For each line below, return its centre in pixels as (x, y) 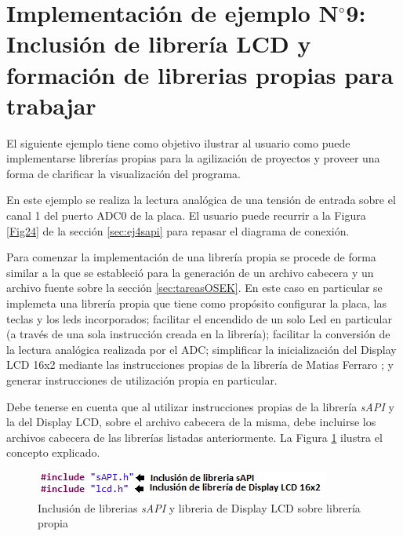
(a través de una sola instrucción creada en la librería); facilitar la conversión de (198, 334)
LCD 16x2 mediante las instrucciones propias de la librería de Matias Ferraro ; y (200, 365)
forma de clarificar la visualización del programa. (123, 173)
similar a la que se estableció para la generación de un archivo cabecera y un (190, 272)
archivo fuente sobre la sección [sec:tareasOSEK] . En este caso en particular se (194, 288)
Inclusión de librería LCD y (159, 44)
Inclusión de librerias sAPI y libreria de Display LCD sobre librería (199, 507)
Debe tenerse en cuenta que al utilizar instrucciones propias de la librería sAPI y (200, 406)
